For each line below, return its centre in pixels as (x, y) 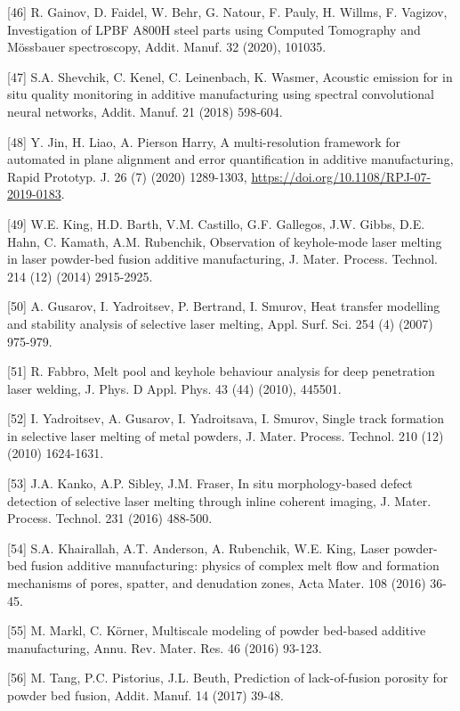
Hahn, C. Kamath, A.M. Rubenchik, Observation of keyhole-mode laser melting (225, 241)
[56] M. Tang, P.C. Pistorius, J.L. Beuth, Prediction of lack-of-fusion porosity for (228, 678)
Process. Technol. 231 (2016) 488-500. (110, 518)
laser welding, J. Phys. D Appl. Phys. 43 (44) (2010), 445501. (174, 388)
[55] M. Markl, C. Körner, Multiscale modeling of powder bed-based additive (217, 630)
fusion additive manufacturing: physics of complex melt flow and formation (235, 565)
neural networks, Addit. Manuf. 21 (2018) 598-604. (145, 111)
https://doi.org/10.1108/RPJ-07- (341, 176)
